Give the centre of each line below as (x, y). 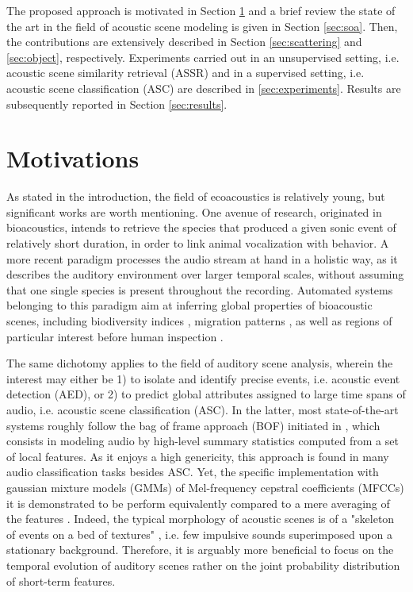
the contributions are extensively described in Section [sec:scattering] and (184, 42)
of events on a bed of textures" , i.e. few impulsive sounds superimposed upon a (199, 534)
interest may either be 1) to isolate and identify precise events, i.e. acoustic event (203, 378)
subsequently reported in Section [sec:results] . (117, 104)
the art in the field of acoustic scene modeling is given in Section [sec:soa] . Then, (202, 26)
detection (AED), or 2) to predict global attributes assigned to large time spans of (206, 394)
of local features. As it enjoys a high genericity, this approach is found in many (198, 456)
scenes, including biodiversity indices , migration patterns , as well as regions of (199, 321)
